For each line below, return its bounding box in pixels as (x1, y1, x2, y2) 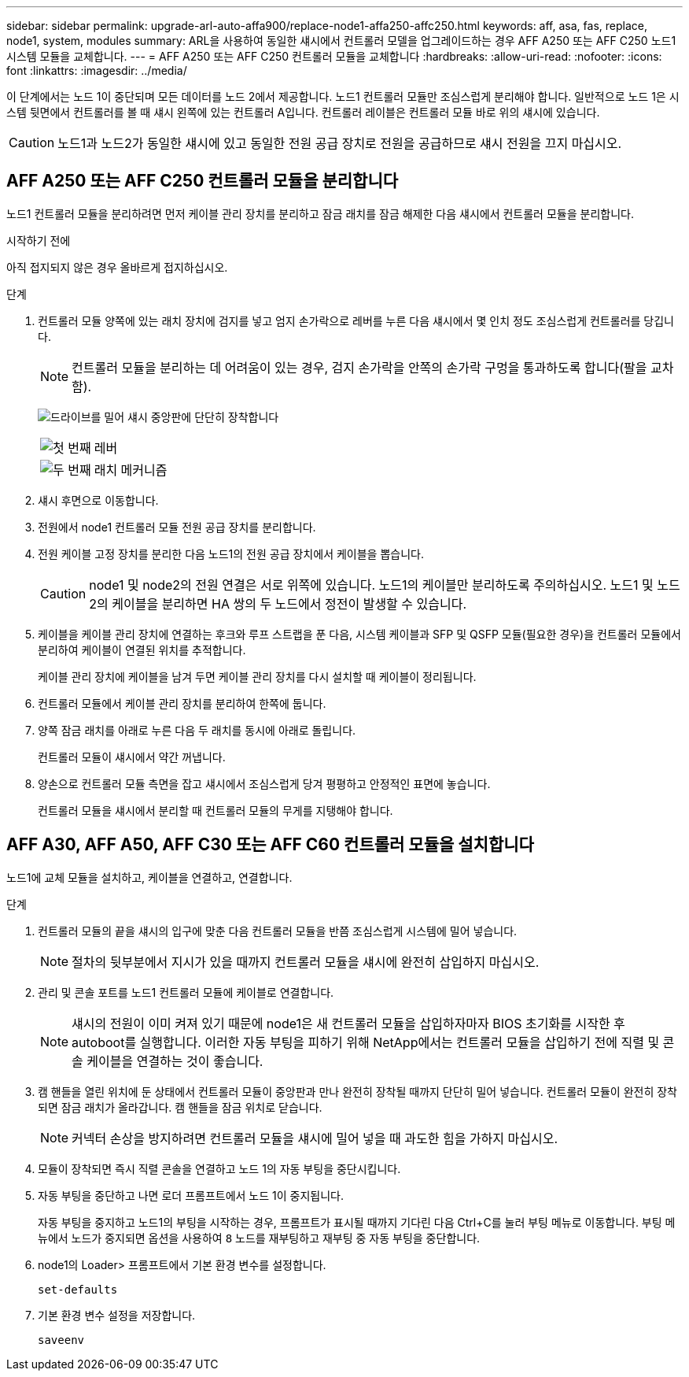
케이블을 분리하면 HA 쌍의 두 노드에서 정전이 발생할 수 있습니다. (112, 595, 467, 612)
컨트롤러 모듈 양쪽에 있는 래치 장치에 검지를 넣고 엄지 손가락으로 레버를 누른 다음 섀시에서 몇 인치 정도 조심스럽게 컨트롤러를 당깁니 (38, 313, 674, 328)
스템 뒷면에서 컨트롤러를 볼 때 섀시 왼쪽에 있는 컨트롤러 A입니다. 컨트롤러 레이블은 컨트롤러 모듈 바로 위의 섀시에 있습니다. (6, 105, 600, 119)
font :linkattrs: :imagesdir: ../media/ (6, 64, 187, 77)
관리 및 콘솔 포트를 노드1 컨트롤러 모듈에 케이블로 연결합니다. (38, 985, 334, 999)
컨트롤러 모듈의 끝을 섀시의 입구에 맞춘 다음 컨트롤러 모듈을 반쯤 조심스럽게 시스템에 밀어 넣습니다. (38, 924, 518, 938)
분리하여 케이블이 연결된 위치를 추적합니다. (38, 642, 246, 657)
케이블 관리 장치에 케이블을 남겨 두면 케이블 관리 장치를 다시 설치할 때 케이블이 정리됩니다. (38, 669, 477, 683)
